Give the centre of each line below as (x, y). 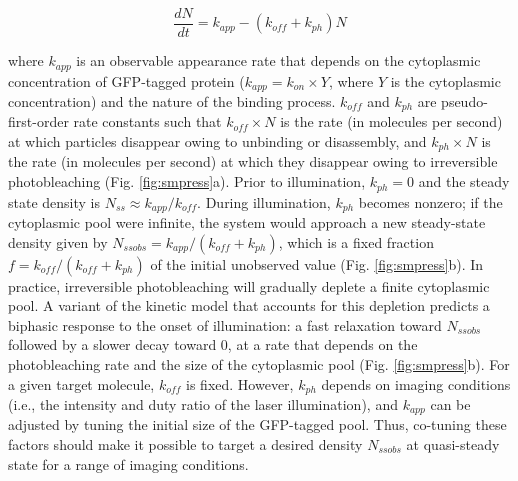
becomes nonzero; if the (430, 201)
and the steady (464, 181)
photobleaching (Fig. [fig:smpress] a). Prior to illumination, (187, 181)
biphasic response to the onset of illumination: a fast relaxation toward (225, 324)
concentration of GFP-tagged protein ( (126, 80)
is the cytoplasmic (445, 80)
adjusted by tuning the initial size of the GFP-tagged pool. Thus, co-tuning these (257, 424)
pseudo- (464, 100)
